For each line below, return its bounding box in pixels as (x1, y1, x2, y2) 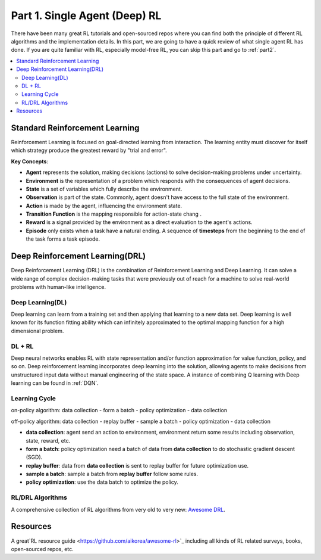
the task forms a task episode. (26, 235, 100, 242)
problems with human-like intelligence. (11, 283, 106, 290)
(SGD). (26, 453, 43, 461)
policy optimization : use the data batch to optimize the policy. (26, 478, 178, 486)
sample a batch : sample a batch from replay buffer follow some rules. (26, 471, 199, 478)
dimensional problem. (11, 327, 64, 334)
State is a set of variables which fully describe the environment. (26, 185, 182, 192)
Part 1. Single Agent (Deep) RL (11, 9, 162, 22)
